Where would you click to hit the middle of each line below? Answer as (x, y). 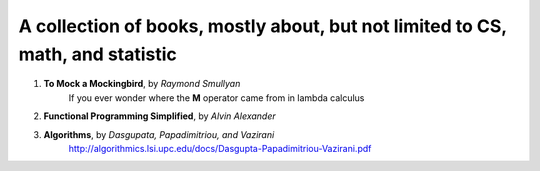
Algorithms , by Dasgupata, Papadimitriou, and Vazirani (159, 134)
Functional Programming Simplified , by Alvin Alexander (159, 116)
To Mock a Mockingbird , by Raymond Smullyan (142, 84)
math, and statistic (97, 54)
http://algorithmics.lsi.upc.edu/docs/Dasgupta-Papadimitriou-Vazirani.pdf (220, 148)
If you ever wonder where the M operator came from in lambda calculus (216, 97)
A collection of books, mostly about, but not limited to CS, (262, 26)
